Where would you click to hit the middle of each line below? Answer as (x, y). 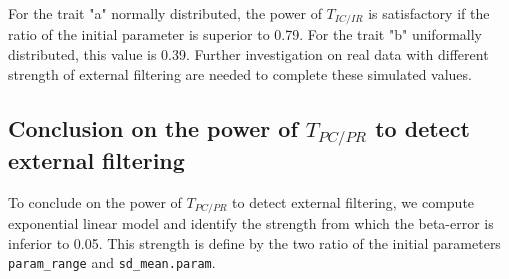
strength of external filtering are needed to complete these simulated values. (240, 73)
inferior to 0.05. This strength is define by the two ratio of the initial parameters (254, 242)
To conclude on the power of (95, 201)
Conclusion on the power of (153, 127)
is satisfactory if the (429, 13)
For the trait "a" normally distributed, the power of (165, 13)
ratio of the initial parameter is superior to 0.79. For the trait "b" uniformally (245, 34)
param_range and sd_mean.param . (112, 262)
